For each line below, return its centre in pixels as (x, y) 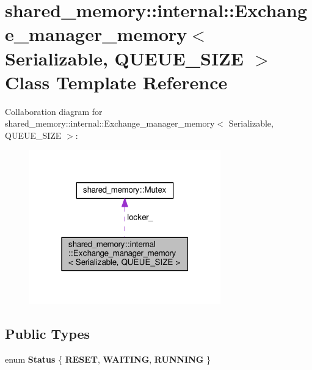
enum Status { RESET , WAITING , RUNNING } (108, 359)
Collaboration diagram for (54, 111)
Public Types (48, 334)
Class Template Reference (116, 82)
